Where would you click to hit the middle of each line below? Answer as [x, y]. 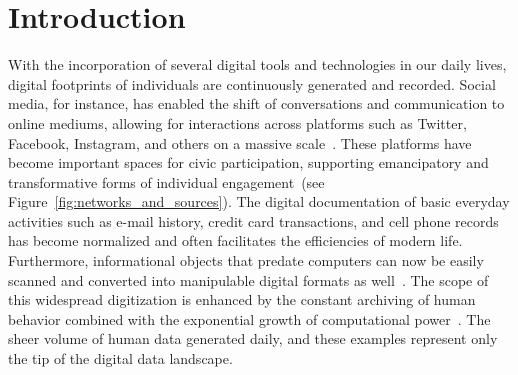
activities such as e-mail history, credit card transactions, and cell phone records [253, 220]
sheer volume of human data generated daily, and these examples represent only [253, 338]
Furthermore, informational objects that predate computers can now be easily [246, 260]
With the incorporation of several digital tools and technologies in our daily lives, [257, 64]
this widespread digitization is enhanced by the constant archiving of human [242, 299]
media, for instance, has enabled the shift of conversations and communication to [256, 103]
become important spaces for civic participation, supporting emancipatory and [248, 162]
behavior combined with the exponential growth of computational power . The [249, 318]
